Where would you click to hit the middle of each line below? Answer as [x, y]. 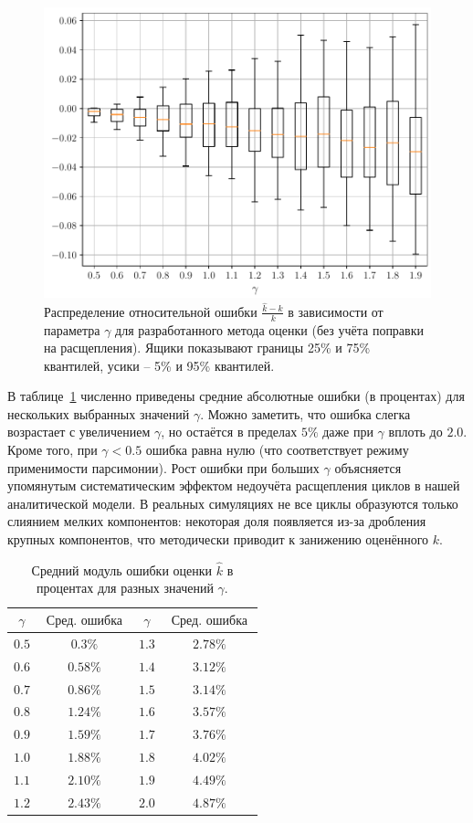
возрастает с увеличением [79, 432]
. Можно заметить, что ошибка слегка [305, 413]
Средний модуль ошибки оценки [122, 570]
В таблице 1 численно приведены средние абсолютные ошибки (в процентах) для [236, 396]
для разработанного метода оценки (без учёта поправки [269, 329]
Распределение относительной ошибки [151, 311]
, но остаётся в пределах [229, 432]
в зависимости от [336, 311]
